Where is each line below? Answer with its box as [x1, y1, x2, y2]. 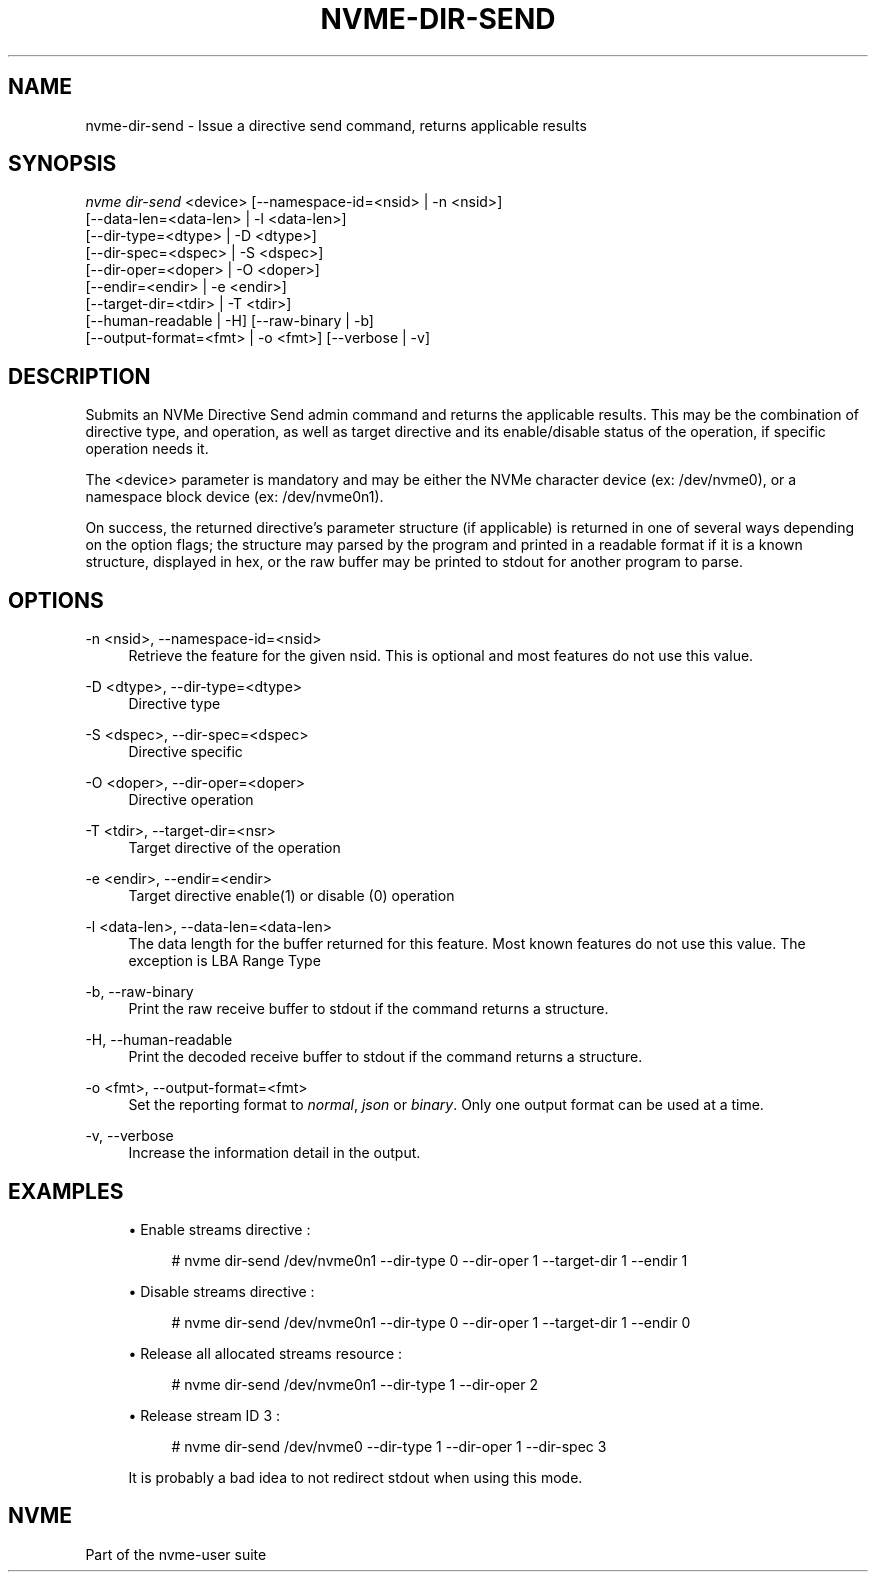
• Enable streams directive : [128, 1220, 311, 1238]
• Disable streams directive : [128, 1282, 315, 1300]
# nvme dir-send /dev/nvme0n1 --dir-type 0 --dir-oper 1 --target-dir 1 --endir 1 [171, 1251, 688, 1269]
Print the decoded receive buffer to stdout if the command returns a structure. [128, 1048, 643, 1066]
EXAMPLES [8, 1178, 124, 1204]
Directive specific [128, 743, 243, 761]
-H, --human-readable [85, 1031, 233, 1049]
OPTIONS [8, 587, 104, 613]
